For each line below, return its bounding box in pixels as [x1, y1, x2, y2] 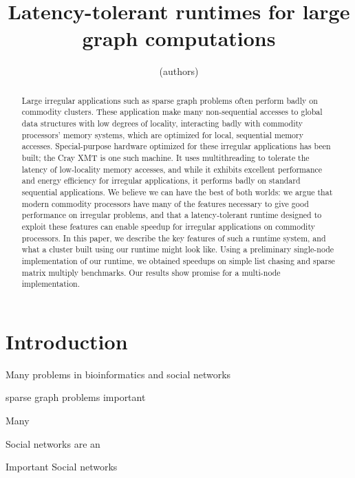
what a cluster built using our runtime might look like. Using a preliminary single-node [21, 243, 334, 255]
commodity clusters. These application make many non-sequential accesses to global [21, 106, 323, 118]
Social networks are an [6, 436, 100, 450]
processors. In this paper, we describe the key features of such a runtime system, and [21, 232, 326, 243]
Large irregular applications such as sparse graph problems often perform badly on [21, 94, 318, 106]
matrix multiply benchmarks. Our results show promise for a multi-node [21, 266, 281, 278]
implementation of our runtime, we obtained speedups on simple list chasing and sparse [21, 254, 335, 266]
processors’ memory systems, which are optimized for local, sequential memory [21, 129, 303, 140]
